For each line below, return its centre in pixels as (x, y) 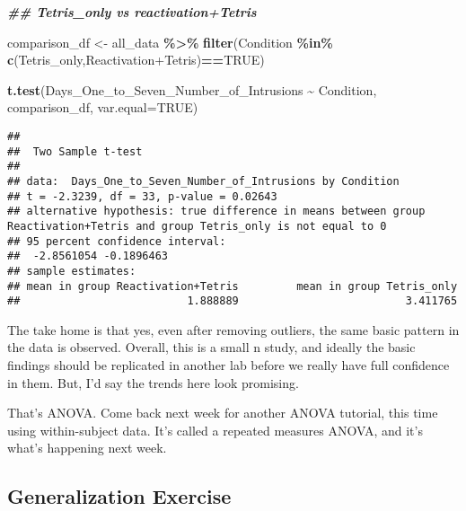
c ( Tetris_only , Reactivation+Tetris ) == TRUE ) (136, 60)
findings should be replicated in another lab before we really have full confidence (229, 365)
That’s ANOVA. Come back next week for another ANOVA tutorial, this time (223, 413)
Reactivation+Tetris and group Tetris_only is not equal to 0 (197, 226)
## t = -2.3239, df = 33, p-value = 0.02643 (142, 196)
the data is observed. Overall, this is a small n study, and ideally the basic (211, 347)
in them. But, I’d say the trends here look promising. (153, 382)
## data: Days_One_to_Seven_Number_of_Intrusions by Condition (203, 181)
